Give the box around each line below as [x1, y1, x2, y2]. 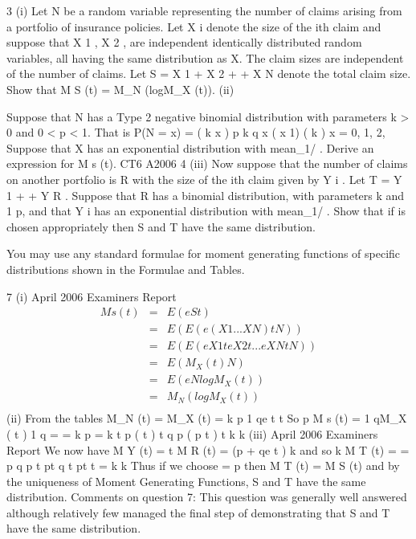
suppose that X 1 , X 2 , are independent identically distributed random [6, 34, 362, 51]
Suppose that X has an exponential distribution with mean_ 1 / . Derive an [6, 139, 374, 156]
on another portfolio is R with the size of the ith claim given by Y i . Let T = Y [6, 170, 402, 187]
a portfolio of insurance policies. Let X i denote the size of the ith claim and [6, 18, 381, 35]
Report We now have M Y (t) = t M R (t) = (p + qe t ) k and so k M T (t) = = [6, 441, 410, 458]
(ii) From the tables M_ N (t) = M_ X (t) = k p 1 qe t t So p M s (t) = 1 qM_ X [6, 410, 407, 427]
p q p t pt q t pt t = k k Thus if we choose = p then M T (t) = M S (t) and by [6, 457, 400, 474]
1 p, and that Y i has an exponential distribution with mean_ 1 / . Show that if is [6, 202, 406, 219]
